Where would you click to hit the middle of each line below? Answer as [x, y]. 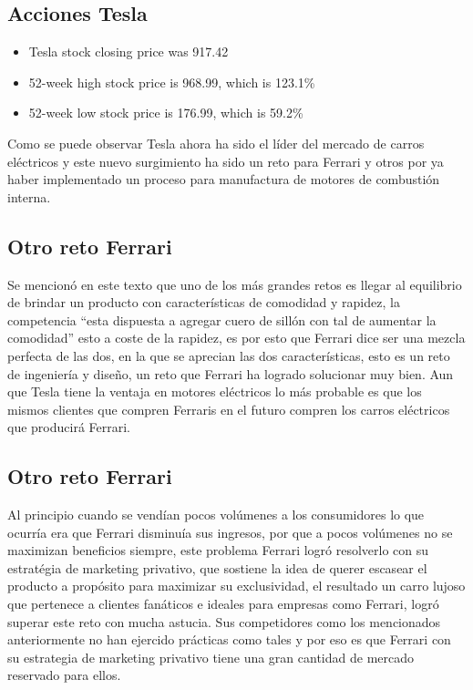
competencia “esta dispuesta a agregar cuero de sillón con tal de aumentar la [222, 319]
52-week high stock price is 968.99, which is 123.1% [172, 82]
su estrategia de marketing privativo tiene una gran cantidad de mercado [211, 657]
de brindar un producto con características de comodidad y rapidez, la [204, 302]
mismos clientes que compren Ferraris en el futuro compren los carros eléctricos [229, 409]
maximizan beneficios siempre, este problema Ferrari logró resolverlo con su [218, 550]
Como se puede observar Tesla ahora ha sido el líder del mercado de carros [216, 143]
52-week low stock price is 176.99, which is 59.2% [166, 113]
